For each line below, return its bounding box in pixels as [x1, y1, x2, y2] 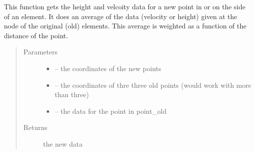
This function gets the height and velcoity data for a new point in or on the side [4, 1, 246, 11]
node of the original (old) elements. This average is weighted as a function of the [4, 21, 247, 31]
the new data [43, 138, 83, 149]
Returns [23, 122, 48, 132]
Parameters [23, 47, 57, 57]
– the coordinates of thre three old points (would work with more [55, 79, 252, 90]
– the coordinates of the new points [55, 63, 162, 73]
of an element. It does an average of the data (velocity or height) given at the [4, 11, 237, 21]
